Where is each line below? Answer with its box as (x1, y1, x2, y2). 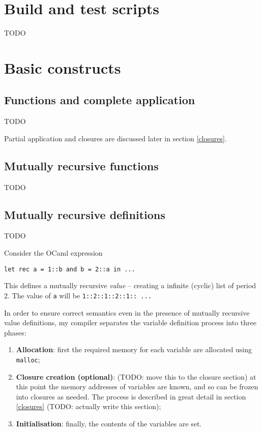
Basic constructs (4, 57, 121, 78)
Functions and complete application (4, 92, 195, 108)
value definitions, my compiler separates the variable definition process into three (4, 317, 257, 328)
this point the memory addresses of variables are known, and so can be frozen (16, 381, 258, 392)
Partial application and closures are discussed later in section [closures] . (4, 133, 227, 143)
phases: (4, 327, 26, 337)
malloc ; (16, 354, 40, 364)
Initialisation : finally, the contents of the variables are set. (16, 418, 202, 428)
